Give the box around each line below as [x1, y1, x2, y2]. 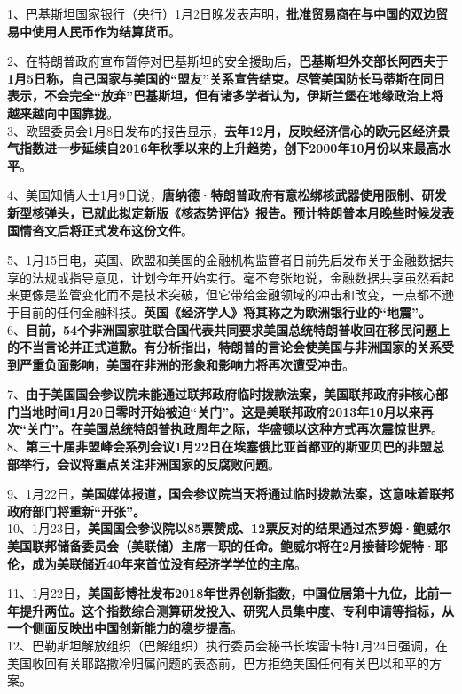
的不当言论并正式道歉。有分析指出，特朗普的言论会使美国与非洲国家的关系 [7, 338, 442, 356]
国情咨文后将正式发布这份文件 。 [7, 220, 193, 239]
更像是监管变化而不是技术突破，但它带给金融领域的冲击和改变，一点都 [19, 285, 429, 304]
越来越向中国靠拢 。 [7, 103, 119, 122]
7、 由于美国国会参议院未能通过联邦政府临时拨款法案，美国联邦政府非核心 [7, 385, 435, 403]
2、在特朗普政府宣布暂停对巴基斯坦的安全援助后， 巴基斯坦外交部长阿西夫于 [7, 52, 448, 70]
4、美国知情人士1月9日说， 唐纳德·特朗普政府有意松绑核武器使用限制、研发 [7, 186, 447, 204]
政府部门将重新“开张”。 [7, 501, 145, 520]
